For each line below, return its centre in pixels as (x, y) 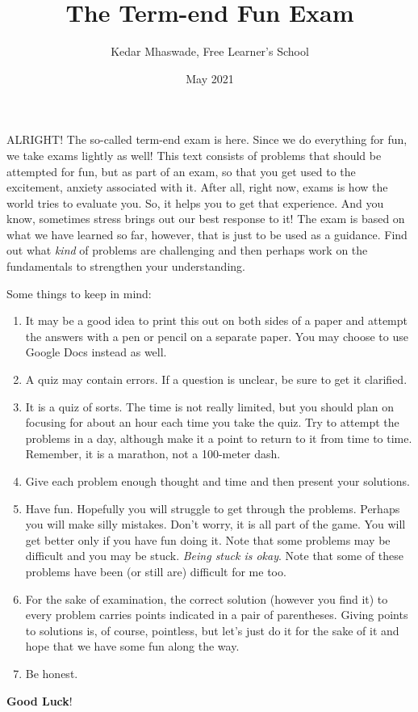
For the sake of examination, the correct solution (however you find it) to (207, 598)
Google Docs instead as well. (96, 352)
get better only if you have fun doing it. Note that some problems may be (208, 539)
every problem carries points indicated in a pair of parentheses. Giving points (217, 615)
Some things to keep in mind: (79, 293)
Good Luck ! (40, 700)
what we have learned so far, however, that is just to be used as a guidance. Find (207, 234)
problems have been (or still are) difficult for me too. (156, 571)
